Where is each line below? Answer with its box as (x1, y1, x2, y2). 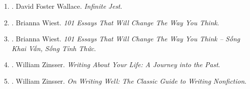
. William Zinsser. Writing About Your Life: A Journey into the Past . (11, 59, 220, 70)
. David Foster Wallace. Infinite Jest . (11, 1, 123, 11)
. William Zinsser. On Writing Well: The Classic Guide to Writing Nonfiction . (11, 75, 247, 86)
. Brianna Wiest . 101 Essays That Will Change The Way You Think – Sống (11, 34, 240, 44)
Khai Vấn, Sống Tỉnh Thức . (11, 43, 96, 53)
